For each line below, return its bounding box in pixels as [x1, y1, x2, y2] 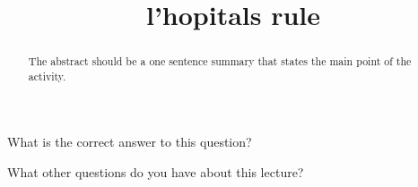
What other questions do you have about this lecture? [7, 163, 304, 182]
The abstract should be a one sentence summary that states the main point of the [28, 54, 412, 69]
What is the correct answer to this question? [7, 132, 252, 151]
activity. [28, 68, 66, 83]
